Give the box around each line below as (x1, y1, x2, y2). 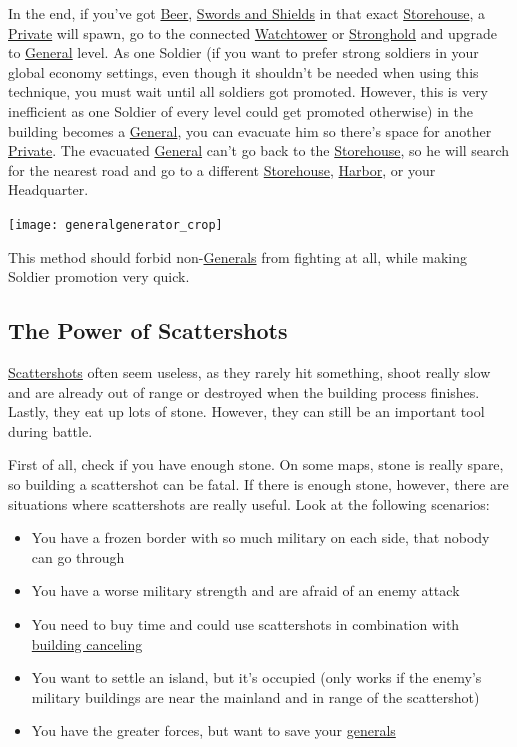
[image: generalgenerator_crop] (8, 217, 223, 232)
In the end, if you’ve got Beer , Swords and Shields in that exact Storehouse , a (8, 3, 485, 23)
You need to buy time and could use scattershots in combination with (31, 613, 460, 634)
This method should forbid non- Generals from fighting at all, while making (8, 246, 468, 267)
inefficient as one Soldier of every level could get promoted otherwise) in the (8, 100, 473, 121)
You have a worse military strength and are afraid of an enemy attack (31, 580, 460, 601)
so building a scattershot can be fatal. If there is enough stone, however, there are (8, 473, 509, 494)
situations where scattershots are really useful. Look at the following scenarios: (8, 493, 490, 514)
